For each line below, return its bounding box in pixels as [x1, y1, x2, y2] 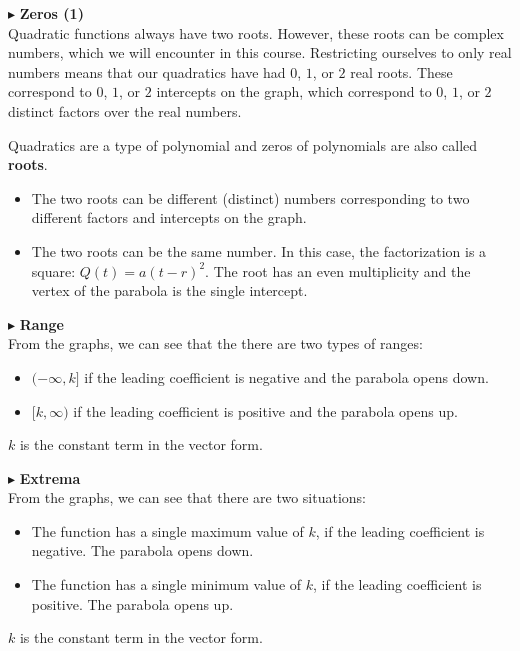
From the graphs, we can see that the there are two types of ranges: [8, 333, 423, 354]
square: [31, 260, 76, 281]
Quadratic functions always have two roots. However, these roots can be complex [8, 22, 504, 43]
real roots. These [350, 61, 453, 82]
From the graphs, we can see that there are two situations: [8, 487, 367, 508]
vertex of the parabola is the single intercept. [31, 280, 308, 301]
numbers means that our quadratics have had [8, 61, 286, 82]
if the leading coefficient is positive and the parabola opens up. [73, 400, 458, 421]
